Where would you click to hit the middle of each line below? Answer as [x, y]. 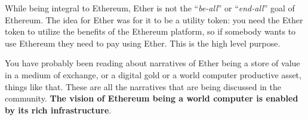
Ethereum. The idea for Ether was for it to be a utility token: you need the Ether [154, 19]
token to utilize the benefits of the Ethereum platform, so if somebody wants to [150, 31]
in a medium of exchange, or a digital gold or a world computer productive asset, [153, 74]
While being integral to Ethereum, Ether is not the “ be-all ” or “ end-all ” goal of [150, 8]
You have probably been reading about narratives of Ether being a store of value [153, 63]
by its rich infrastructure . [58, 110]
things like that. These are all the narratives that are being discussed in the [143, 86]
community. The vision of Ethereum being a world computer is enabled [152, 98]
